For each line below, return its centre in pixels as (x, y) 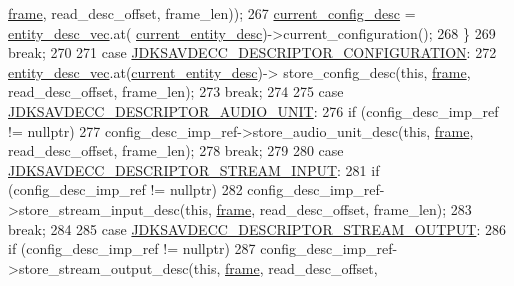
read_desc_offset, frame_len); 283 (365, 208)
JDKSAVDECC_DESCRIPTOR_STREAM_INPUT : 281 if (194, 169)
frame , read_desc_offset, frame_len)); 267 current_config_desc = (212, 13)
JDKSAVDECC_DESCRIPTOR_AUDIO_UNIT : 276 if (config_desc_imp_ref (253, 110)
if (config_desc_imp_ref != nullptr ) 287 (132, 248)
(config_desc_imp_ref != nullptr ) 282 (125, 189)
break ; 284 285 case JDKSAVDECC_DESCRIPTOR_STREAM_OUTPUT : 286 (257, 228)
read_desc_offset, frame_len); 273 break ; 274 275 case (176, 91)
